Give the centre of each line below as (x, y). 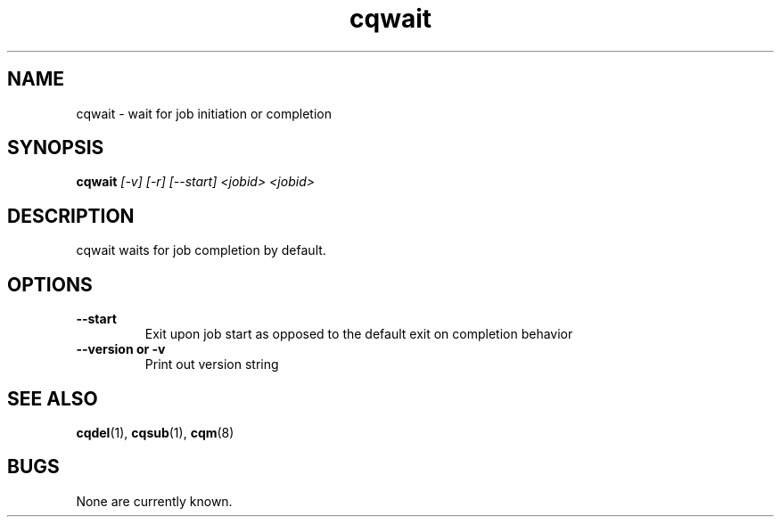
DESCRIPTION (71, 216)
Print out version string (212, 364)
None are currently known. (154, 501)
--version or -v (121, 349)
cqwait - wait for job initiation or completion (204, 113)
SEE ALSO (53, 398)
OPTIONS (50, 284)
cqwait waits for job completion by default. (201, 250)
